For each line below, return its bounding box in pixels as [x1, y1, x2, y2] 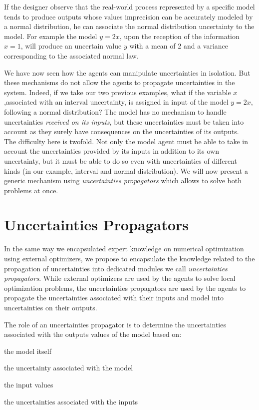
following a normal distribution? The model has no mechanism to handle [4, 106, 227, 117]
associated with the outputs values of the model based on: [4, 329, 182, 339]
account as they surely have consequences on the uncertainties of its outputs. [4, 126, 239, 137]
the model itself [4, 345, 51, 356]
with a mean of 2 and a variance [129, 41, 229, 51]
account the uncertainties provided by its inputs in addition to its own [4, 146, 219, 156]
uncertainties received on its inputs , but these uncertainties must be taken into [4, 116, 244, 127]
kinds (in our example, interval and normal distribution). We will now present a [4, 165, 248, 176]
